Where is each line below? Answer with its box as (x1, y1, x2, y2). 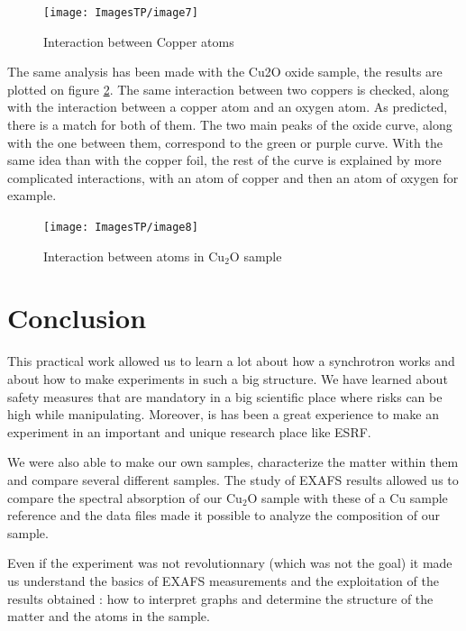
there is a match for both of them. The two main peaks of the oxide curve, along (7, 115, 452, 134)
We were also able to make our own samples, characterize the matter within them (7, 453, 459, 471)
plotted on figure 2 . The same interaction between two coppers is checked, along (7, 79, 449, 98)
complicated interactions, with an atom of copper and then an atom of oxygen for (7, 168, 459, 187)
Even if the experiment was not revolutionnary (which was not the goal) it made (7, 553, 452, 572)
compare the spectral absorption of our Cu (7, 488, 242, 507)
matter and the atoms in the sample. (7, 607, 210, 626)
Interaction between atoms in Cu (43, 246, 225, 265)
